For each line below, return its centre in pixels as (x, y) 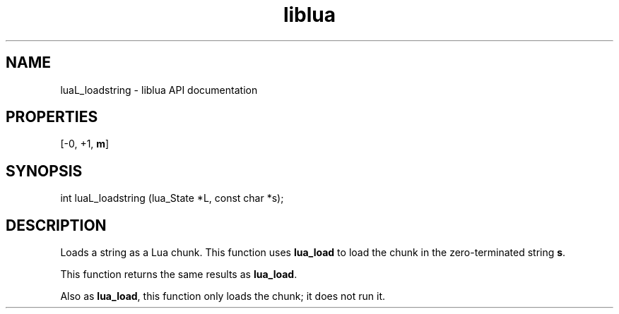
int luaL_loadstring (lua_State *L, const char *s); (172, 198)
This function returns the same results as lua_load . (179, 274)
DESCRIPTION (56, 225)
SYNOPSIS (44, 171)
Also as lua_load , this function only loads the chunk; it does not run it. (223, 296)
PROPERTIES (52, 117)
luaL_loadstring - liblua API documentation (159, 90)
